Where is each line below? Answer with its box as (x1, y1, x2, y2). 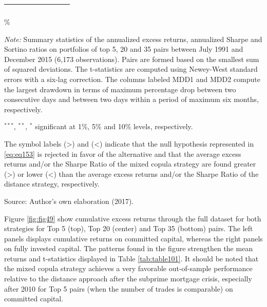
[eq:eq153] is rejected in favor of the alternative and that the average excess (4, 148, 241, 159)
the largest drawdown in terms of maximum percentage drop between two (4, 84, 236, 94)
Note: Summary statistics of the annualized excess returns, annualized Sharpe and (4, 33, 262, 44)
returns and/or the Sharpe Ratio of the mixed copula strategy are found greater (4, 158, 256, 169)
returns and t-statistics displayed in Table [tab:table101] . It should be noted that (4, 253, 259, 263)
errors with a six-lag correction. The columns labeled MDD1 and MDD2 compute (4, 73, 260, 84)
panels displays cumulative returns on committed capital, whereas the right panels (4, 233, 263, 243)
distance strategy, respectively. (4, 178, 100, 189)
